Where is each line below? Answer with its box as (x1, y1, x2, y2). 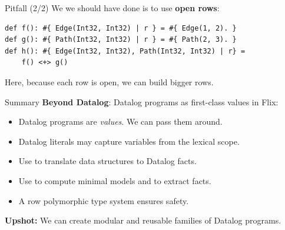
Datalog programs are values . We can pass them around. (18, 115, 223, 128)
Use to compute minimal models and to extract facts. (18, 174, 211, 186)
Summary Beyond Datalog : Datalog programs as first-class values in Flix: (5, 95, 279, 108)
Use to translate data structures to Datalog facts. (18, 155, 197, 167)
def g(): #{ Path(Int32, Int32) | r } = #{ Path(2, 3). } (5, 35, 237, 44)
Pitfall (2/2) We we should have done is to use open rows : (5, 2, 220, 14)
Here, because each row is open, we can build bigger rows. (5, 75, 214, 88)
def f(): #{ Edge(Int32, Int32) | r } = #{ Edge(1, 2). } (5, 24, 237, 32)
